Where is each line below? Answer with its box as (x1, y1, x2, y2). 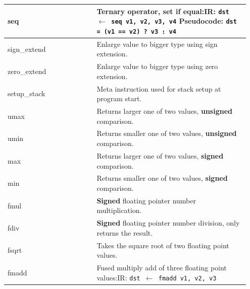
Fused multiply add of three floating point (96, 262, 227, 273)
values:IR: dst (96, 272, 140, 282)
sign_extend (8, 43, 46, 54)
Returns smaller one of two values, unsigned (96, 128, 237, 138)
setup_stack (8, 88, 45, 99)
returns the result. (96, 227, 153, 238)
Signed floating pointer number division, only (96, 218, 240, 228)
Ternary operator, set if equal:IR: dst (96, 6, 229, 16)
